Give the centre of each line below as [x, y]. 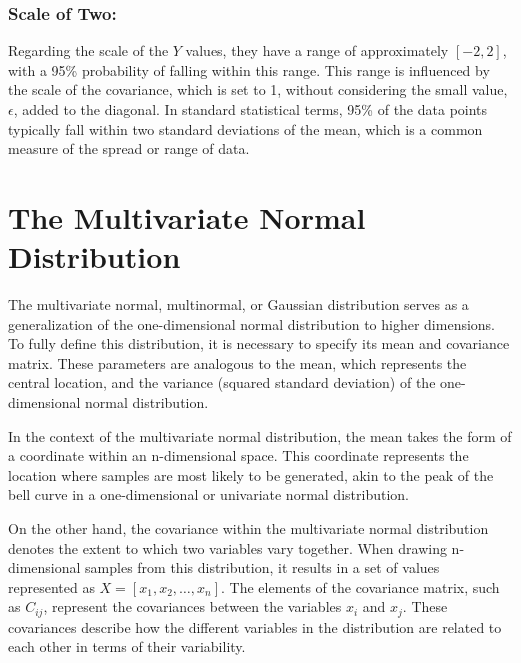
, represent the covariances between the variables [192, 606]
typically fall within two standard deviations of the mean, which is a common [245, 128]
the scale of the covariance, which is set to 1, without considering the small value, [258, 89]
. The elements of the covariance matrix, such [360, 586]
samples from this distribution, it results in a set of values [262, 567]
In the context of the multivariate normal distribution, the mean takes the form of [260, 435]
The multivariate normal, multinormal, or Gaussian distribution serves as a [238, 304]
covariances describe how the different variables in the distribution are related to [255, 626]
